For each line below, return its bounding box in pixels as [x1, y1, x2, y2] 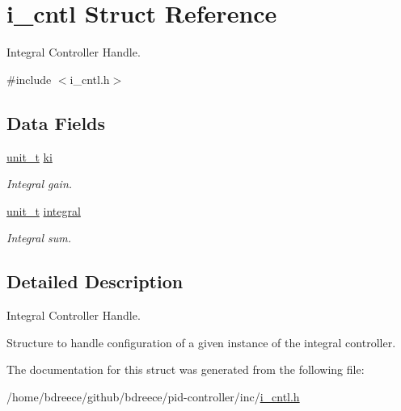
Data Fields [6, 110, 106, 135]
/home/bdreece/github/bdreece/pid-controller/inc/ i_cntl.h [6, 388, 300, 405]
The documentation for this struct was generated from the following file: [6, 361, 365, 378]
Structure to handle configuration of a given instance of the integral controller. [6, 333, 396, 350]
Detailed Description [6, 269, 184, 294]
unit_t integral [6, 202, 81, 219]
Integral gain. [6, 175, 73, 192]
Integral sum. [6, 229, 72, 246]
